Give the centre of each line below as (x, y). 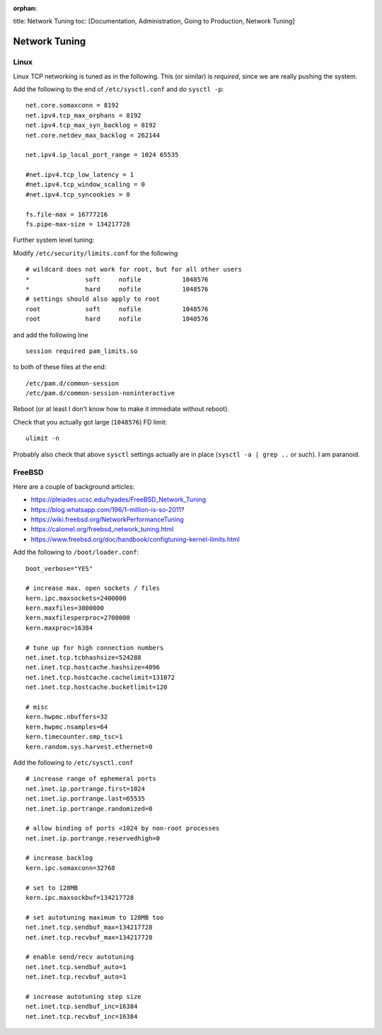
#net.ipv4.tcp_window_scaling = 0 (85, 185)
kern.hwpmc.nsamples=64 (67, 727)
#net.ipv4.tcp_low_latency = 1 (80, 175)
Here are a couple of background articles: (74, 486)
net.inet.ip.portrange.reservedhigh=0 (93, 838)
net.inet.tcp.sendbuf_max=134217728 (89, 927)
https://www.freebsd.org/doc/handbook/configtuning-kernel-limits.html (135, 539)
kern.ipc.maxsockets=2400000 (76, 598)
